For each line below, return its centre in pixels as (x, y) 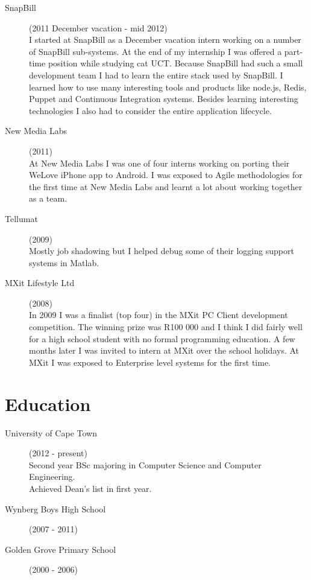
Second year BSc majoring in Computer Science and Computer (145, 464)
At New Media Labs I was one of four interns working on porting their (159, 163)
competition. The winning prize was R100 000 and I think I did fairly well (166, 327)
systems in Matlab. (64, 262)
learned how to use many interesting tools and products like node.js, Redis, (168, 87)
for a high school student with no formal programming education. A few (162, 338)
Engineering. (52, 476)
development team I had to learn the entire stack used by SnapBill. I (156, 75)
